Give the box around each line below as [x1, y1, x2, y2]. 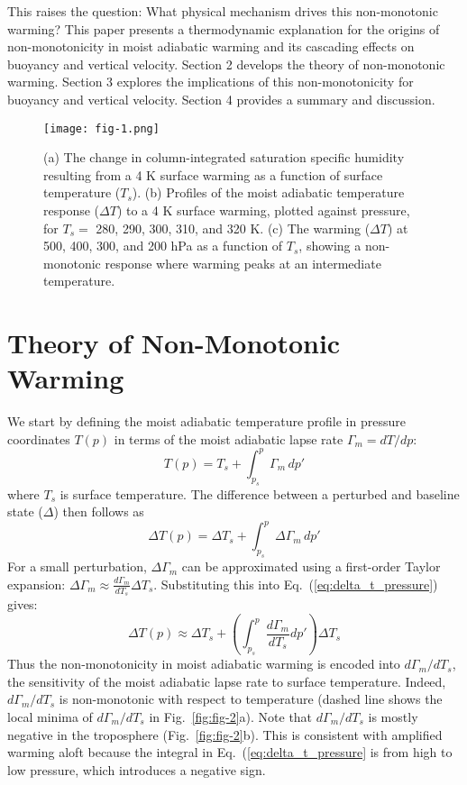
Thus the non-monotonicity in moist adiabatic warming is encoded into [7, 654, 400, 673]
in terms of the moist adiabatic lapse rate [114, 429, 343, 448]
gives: [7, 594, 38, 613]
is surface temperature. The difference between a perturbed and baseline [60, 484, 460, 503]
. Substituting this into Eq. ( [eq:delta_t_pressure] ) [153, 574, 438, 593]
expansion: [7, 574, 66, 593]
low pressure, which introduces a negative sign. [7, 760, 266, 779]
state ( [7, 502, 43, 521]
